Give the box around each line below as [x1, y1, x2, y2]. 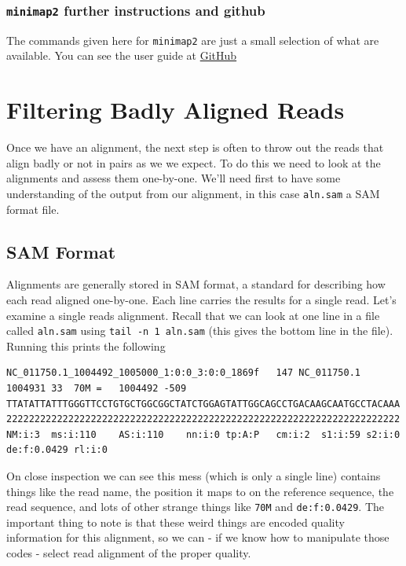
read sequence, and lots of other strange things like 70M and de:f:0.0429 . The [6, 498, 385, 515]
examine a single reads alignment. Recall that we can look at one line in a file [6, 307, 380, 323]
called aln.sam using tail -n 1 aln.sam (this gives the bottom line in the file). [6, 322, 393, 339]
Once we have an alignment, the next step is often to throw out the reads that [6, 139, 384, 156]
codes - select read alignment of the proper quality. [6, 545, 251, 561]
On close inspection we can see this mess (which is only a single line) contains [6, 467, 381, 483]
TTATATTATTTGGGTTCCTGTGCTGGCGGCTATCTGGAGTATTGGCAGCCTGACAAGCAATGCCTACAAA [6, 398, 401, 410]
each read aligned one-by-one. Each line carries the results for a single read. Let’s [6, 291, 397, 307]
